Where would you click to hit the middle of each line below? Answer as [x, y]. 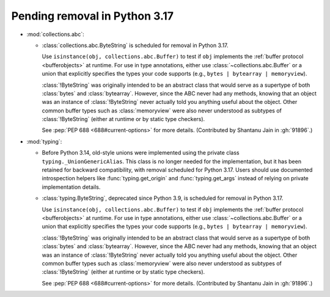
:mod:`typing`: [44, 141]
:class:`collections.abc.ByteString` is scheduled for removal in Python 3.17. [135, 45]
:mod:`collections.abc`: [56, 34]
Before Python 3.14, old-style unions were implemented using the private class [141, 153]
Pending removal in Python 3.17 [93, 16]
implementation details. [71, 187]
